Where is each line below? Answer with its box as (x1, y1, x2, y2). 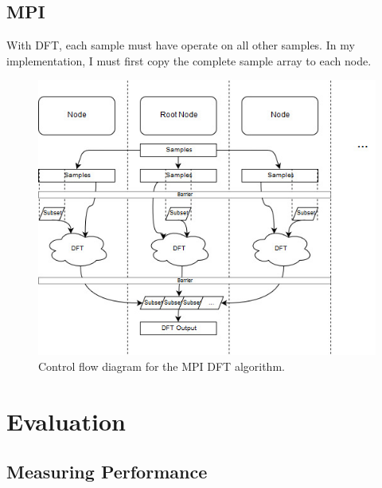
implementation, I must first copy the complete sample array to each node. (6, 52, 372, 69)
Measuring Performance (6, 459, 208, 484)
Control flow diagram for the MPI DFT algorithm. (38, 357, 285, 374)
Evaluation (6, 404, 126, 437)
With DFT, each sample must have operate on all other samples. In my (6, 37, 355, 53)
